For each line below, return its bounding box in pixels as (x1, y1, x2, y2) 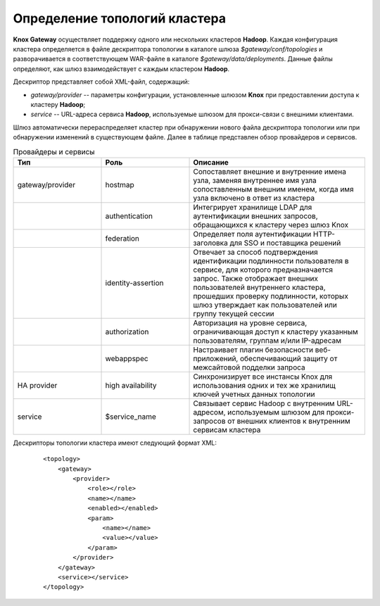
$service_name (105, 412, 156, 422)
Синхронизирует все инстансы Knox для (193, 372, 333, 381)
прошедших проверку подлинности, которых (193, 291, 348, 301)
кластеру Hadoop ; (30, 100, 86, 108)
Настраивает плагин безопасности (193, 345, 314, 355)
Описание (193, 157, 229, 167)
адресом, (193, 407, 226, 417)
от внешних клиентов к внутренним (227, 416, 351, 426)
